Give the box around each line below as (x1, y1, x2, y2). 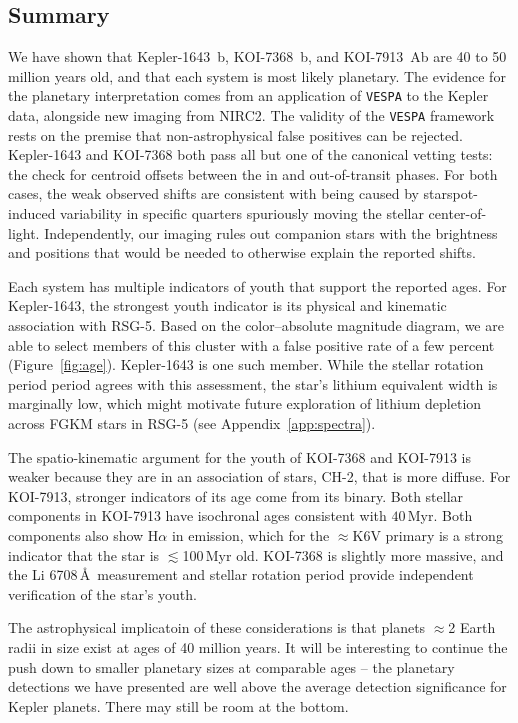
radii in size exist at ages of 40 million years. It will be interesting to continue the (8, 636, 508, 657)
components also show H (8, 524, 159, 545)
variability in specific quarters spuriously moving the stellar (60, 203, 424, 224)
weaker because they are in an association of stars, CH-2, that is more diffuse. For (8, 466, 511, 487)
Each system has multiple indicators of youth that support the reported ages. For (8, 275, 507, 296)
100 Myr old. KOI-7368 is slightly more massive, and (182, 544, 504, 565)
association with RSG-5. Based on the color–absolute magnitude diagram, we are (8, 315, 504, 336)
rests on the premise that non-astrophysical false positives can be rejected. (8, 124, 463, 145)
